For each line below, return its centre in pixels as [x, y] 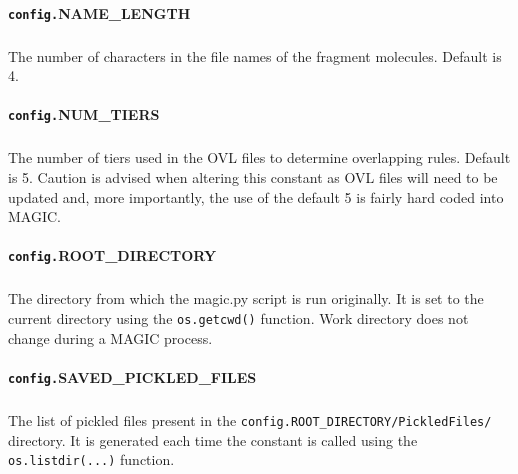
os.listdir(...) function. [91, 459]
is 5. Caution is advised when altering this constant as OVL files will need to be [253, 177]
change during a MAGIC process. [110, 337]
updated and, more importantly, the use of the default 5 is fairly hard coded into [256, 196]
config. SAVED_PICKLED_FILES [132, 376]
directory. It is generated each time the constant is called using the [213, 439]
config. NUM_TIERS [84, 114]
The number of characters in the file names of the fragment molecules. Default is [255, 55]
